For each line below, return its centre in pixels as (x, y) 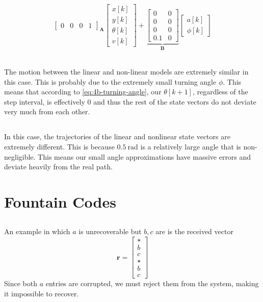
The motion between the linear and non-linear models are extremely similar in (126, 71)
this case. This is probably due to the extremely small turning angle (110, 81)
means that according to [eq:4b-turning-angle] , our (83, 92)
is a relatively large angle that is (191, 146)
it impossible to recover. (42, 293)
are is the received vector (194, 231)
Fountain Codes (60, 201)
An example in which (37, 231)
